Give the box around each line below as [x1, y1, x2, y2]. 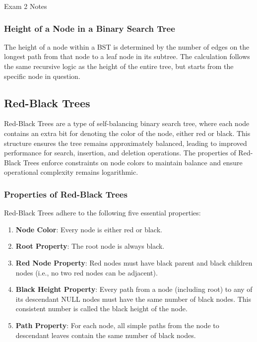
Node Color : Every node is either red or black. [15, 224, 162, 234]
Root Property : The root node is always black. [15, 241, 165, 251]
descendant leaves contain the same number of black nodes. [15, 330, 196, 340]
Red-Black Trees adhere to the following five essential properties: [4, 207, 201, 218]
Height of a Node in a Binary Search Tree [4, 22, 175, 34]
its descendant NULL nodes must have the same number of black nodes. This [15, 293, 251, 304]
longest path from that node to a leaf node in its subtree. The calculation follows [4, 51, 250, 62]
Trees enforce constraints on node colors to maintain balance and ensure [23, 157, 243, 167]
